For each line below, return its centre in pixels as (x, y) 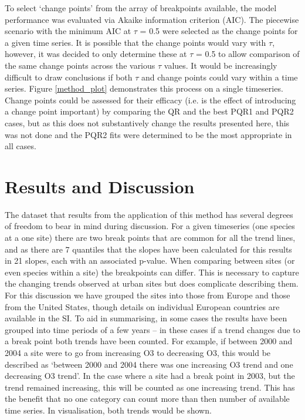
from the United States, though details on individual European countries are (142, 306)
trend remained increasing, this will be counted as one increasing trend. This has (150, 387)
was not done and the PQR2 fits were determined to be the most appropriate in (148, 134)
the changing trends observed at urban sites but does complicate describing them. (152, 283)
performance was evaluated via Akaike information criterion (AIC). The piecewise (152, 19)
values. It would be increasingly (221, 65)
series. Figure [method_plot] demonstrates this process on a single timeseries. (144, 88)
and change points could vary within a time (220, 77)
